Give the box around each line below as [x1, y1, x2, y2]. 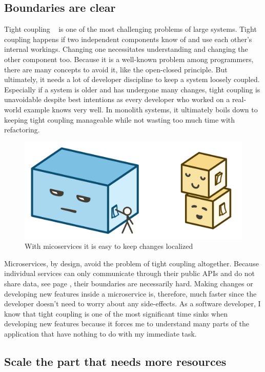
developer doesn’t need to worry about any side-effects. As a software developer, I [4, 298, 261, 309]
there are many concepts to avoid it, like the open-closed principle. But [4, 64, 228, 74]
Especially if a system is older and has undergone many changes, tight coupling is [4, 84, 260, 94]
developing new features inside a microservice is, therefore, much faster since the [4, 288, 257, 299]
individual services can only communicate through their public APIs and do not [4, 268, 255, 279]
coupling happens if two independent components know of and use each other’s [4, 33, 252, 44]
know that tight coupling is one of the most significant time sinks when [4, 308, 228, 319]
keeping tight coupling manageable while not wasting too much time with [4, 114, 235, 125]
